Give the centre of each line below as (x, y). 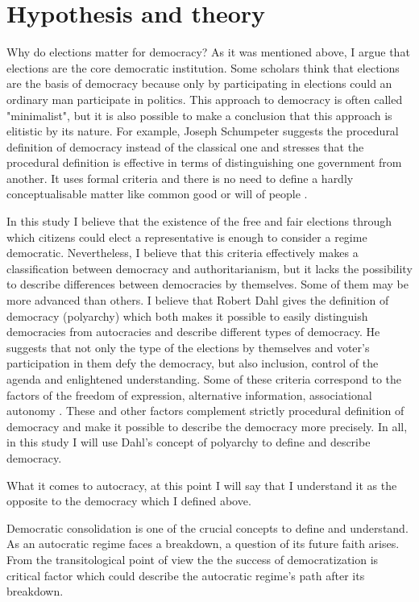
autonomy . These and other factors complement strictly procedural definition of (205, 411)
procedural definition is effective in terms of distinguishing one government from (204, 162)
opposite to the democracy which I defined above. (129, 501)
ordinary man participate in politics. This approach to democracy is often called (205, 99)
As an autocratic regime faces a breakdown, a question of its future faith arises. (203, 544)
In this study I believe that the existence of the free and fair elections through (199, 221)
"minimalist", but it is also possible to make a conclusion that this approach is (199, 115)
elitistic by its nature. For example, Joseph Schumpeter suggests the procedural (203, 131)
